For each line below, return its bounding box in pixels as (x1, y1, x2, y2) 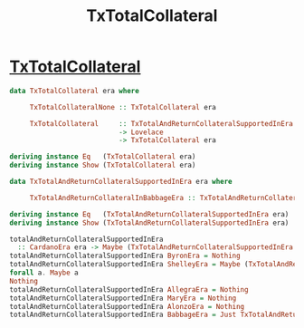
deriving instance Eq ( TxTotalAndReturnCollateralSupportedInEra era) (9, 209, 290, 218)
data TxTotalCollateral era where (9, 86, 140, 95)
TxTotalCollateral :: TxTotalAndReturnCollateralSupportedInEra (29, 119, 294, 128)
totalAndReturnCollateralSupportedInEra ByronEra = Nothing (9, 251, 242, 261)
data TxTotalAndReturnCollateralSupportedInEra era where (9, 178, 233, 187)
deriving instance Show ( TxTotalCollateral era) (9, 160, 196, 170)
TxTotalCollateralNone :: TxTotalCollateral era (29, 102, 217, 111)
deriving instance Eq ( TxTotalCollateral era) (9, 152, 196, 161)
